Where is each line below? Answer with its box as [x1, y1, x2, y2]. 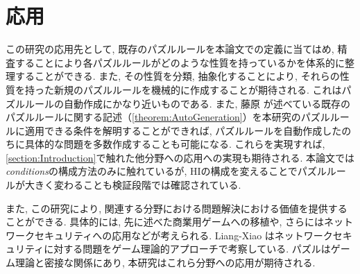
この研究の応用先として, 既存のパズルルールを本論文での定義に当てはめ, [6, 42, 334, 56]
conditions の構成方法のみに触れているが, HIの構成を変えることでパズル [6, 164, 327, 178]
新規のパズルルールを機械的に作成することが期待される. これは [53, 82, 342, 96]
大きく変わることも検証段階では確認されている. [24, 178, 241, 192]
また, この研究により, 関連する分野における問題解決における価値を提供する [6, 200, 348, 215]
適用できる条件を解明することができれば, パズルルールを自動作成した [24, 123, 342, 137]
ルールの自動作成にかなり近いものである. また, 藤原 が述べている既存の [24, 96, 351, 110]
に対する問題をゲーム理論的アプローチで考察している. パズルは [44, 241, 331, 256]
